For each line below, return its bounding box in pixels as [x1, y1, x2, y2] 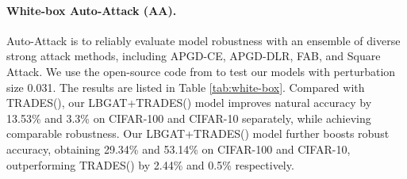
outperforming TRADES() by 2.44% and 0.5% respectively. [6, 156, 294, 173]
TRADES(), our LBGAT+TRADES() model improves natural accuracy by [6, 94, 372, 111]
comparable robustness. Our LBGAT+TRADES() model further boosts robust [6, 125, 390, 142]
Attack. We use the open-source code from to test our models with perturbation [6, 63, 396, 79]
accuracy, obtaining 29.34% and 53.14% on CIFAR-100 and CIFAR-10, [6, 140, 351, 157]
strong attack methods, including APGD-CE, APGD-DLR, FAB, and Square [6, 48, 381, 64]
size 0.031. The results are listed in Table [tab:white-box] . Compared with [6, 78, 365, 95]
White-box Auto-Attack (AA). [6, 2, 177, 18]
